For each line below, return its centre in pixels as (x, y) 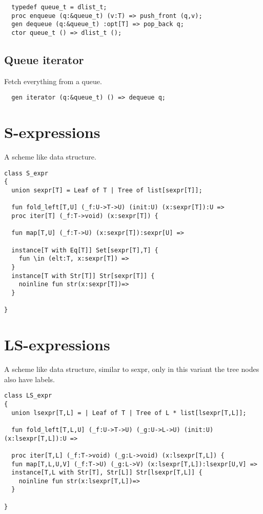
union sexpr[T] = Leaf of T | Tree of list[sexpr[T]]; (107, 191)
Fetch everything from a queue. (53, 81)
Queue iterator (44, 60)
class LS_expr (28, 396)
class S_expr (26, 173)
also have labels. (29, 379)
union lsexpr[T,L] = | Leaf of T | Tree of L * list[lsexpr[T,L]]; (129, 413)
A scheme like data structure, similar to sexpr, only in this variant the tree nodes (132, 369)
